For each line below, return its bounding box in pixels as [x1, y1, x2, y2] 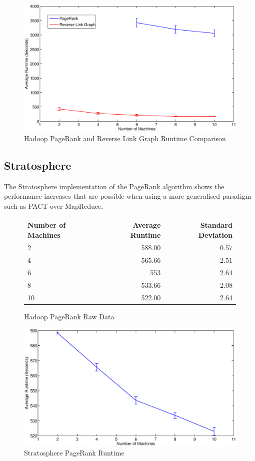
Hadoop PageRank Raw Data [24, 311, 114, 321]
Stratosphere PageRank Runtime [24, 447, 124, 458]
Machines [27, 229, 60, 240]
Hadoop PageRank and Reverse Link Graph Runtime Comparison [24, 133, 226, 143]
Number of [27, 219, 66, 230]
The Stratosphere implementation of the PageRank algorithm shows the [4, 181, 224, 191]
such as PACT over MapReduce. [4, 200, 103, 211]
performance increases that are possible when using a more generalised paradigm [4, 191, 251, 201]
